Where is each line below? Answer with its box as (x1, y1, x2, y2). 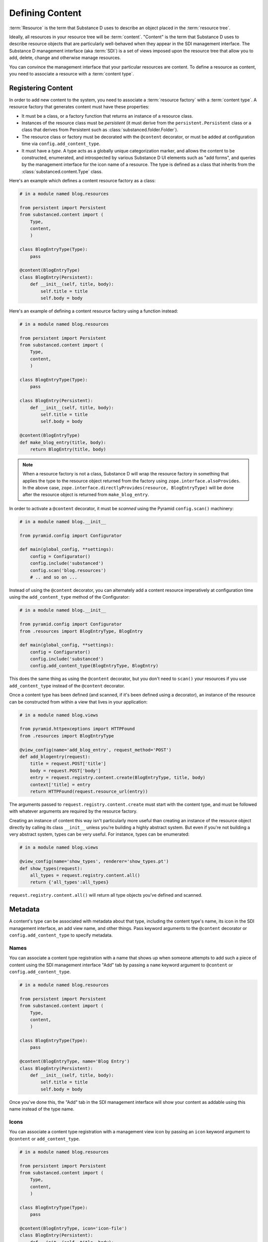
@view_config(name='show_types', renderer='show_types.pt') (19, 858, 169, 864)
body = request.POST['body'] (30, 768, 101, 774)
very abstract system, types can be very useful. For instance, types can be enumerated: (9, 831, 190, 837)
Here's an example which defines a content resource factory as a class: (9, 178, 156, 184)
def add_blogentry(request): (19, 754, 91, 760)
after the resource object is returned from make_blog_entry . (22, 492, 149, 498)
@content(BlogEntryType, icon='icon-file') (19, 1226, 128, 1232)
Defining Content (9, 7, 82, 18)
